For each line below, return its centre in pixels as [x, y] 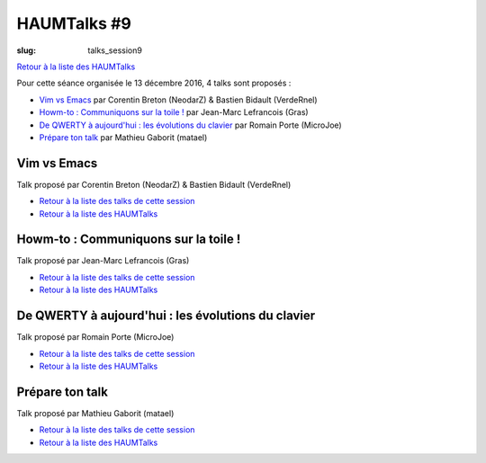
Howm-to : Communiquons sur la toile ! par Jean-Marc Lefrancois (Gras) [174, 112]
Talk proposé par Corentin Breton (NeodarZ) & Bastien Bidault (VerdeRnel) [154, 184]
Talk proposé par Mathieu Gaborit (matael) [95, 413]
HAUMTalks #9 [74, 23]
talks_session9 [115, 50]
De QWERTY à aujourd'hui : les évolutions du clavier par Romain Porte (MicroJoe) [190, 125]
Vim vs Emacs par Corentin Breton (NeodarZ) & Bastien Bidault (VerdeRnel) [179, 100]
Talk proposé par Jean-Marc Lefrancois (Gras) [103, 261]
